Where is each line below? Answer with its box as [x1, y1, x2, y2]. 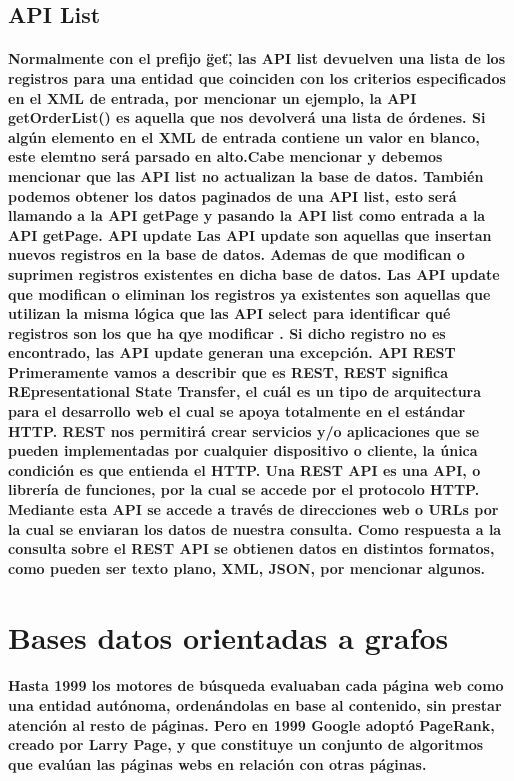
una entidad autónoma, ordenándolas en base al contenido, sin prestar [8, 694, 502, 715]
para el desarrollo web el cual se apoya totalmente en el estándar [8, 401, 466, 422]
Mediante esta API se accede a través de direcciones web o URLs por [8, 499, 499, 520]
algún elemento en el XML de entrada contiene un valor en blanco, [8, 126, 480, 147]
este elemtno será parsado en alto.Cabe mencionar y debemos [8, 146, 443, 167]
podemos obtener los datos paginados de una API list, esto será [8, 185, 457, 206]
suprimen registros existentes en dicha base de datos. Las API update [8, 263, 500, 284]
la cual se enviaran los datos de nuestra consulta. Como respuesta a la [8, 518, 502, 539]
